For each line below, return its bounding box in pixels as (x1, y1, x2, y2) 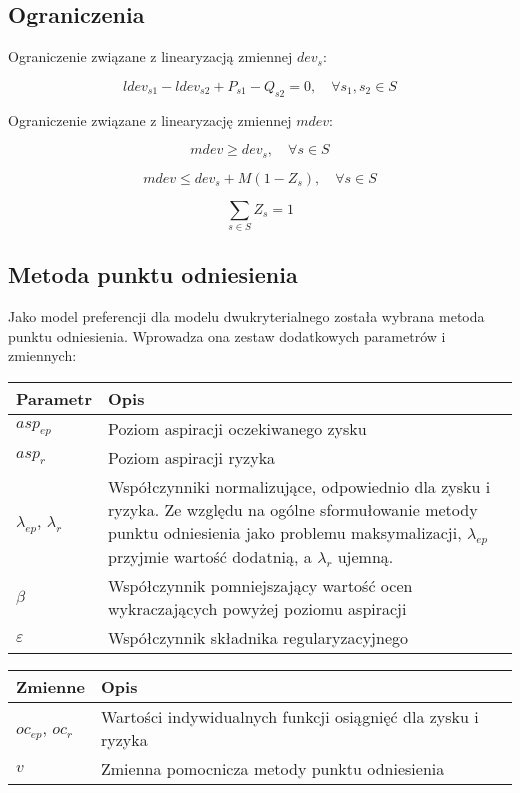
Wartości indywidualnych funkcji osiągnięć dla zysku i (101, 705, 479, 729)
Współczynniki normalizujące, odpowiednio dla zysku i (108, 474, 491, 498)
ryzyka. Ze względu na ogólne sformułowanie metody (108, 497, 478, 521)
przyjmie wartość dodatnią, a (108, 545, 312, 569)
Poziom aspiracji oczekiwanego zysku (108, 416, 367, 440)
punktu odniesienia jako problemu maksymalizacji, (108, 520, 462, 544)
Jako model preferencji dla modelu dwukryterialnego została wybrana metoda (8, 306, 485, 327)
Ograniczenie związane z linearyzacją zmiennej (8, 46, 293, 67)
